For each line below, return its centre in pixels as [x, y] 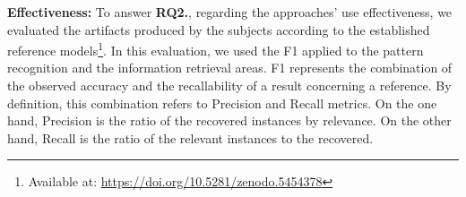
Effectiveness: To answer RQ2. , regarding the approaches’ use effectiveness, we [230, 12]
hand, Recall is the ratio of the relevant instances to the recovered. [190, 137]
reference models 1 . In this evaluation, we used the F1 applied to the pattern [216, 49]
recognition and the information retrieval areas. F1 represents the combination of [230, 68]
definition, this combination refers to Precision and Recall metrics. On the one [222, 103]
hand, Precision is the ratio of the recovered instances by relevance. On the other [229, 120]
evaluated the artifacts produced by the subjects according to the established [219, 29]
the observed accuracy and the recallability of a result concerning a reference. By [229, 86]
